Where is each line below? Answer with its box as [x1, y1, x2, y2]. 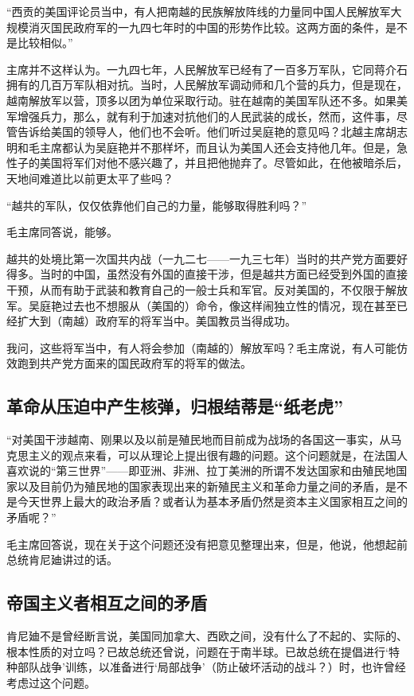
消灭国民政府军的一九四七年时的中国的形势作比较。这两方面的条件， [28, 18, 385, 35]
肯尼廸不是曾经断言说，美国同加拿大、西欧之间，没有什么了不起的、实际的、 [6, 628, 408, 644]
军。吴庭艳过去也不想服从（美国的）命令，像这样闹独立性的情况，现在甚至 [6, 297, 396, 313]
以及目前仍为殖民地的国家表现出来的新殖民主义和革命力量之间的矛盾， [17, 477, 385, 494]
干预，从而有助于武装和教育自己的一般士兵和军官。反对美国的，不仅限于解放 [6, 281, 408, 297]
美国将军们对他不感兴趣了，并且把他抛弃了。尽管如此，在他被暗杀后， [39, 154, 408, 171]
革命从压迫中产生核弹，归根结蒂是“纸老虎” [6, 394, 343, 418]
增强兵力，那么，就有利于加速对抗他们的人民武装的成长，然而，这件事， [17, 107, 396, 124]
